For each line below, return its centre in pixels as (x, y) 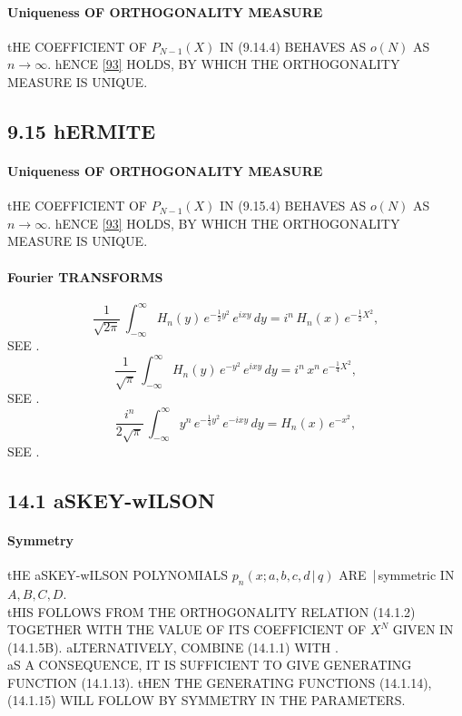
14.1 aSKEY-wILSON (111, 500)
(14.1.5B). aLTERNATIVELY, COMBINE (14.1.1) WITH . (173, 647)
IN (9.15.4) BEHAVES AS (293, 206)
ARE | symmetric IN (397, 575)
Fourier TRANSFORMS (85, 276)
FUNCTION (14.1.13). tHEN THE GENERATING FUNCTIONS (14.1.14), (220, 682)
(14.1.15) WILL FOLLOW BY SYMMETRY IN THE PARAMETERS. (206, 700)
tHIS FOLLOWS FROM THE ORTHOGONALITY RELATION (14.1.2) (211, 611)
